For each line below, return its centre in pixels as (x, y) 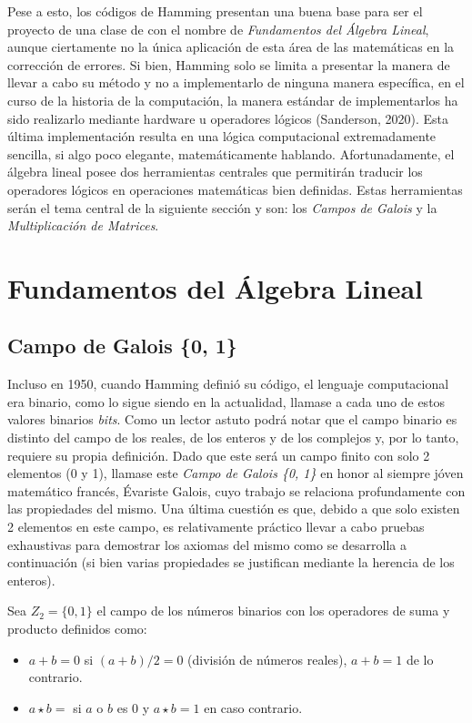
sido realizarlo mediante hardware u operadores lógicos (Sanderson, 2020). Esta (228, 118)
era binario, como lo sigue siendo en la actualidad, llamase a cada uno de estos (226, 401)
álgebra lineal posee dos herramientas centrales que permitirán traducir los (215, 172)
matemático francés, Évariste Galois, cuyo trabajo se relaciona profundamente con (236, 490)
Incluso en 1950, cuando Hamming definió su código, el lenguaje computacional (228, 384)
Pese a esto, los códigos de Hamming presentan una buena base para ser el (215, 11)
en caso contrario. (253, 707)
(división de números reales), (267, 659)
